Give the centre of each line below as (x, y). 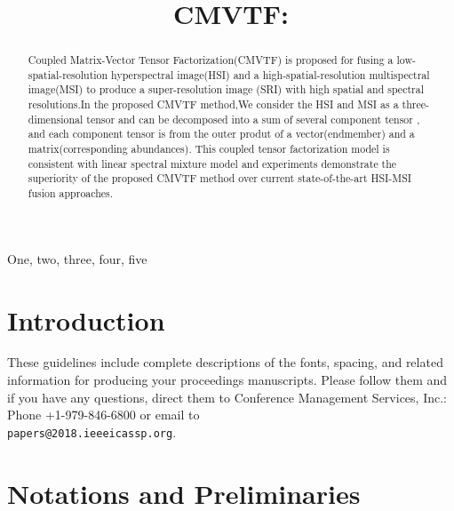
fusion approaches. (71, 193)
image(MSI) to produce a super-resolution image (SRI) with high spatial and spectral (226, 89)
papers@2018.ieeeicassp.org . (92, 431)
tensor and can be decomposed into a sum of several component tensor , (253, 119)
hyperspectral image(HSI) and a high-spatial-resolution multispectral (271, 74)
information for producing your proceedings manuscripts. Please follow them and (227, 380)
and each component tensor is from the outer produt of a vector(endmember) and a (221, 134)
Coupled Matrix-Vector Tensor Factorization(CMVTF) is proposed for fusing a (211, 60)
